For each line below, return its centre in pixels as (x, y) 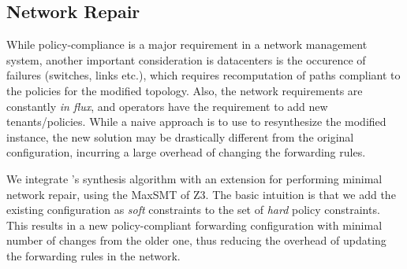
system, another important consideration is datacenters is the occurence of (186, 59)
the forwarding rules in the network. (93, 255)
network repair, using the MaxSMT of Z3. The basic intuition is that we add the (201, 194)
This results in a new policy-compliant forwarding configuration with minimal (194, 225)
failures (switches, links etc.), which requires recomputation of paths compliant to (203, 75)
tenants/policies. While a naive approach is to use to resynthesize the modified (196, 122)
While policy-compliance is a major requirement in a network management (187, 44)
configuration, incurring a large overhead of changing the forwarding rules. (186, 152)
